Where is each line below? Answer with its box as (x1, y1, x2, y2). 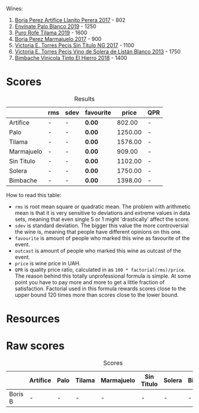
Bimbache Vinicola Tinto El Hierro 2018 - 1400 (14, 55, 127, 61)
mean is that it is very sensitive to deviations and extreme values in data (14, 209, 191, 216)
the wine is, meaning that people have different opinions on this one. (14, 228, 182, 235)
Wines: (6, 5, 24, 12)
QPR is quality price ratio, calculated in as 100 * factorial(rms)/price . (14, 266, 186, 273)
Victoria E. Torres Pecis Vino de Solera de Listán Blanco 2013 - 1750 (14, 48, 181, 55)
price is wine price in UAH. (14, 259, 81, 266)
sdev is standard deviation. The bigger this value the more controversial (14, 222, 189, 229)
